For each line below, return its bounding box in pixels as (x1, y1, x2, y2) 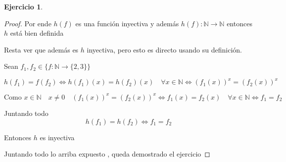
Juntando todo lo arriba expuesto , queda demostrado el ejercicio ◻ (4, 149, 210, 159)
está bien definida (10, 28, 64, 38)
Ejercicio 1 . (4, 1, 43, 11)
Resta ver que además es (4, 44, 79, 54)
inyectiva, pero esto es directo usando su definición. (87, 44, 242, 54)
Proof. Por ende (4, 18, 51, 28)
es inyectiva (40, 132, 75, 142)
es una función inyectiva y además (75, 18, 179, 28)
